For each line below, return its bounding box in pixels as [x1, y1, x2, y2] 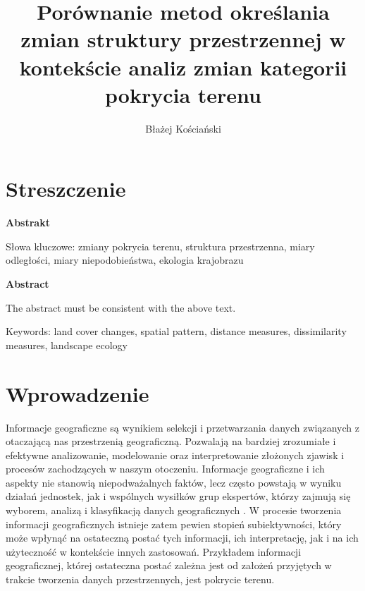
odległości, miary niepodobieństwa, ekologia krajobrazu [6, 252, 244, 267]
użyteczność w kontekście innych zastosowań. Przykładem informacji [6, 544, 302, 559]
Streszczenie [6, 174, 126, 203]
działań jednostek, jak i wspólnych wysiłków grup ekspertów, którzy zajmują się [6, 489, 351, 504]
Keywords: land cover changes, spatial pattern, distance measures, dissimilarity [6, 324, 347, 339]
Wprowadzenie [6, 379, 149, 408]
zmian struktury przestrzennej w [20, 25, 346, 54]
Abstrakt [6, 215, 50, 230]
